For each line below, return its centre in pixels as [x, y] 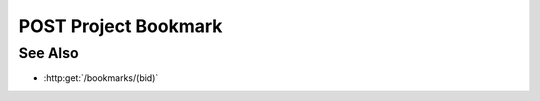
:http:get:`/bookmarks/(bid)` [101, 78]
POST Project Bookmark [120, 26]
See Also [48, 53]
